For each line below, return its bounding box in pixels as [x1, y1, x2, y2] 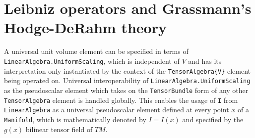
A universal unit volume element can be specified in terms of [4, 46, 189, 56]
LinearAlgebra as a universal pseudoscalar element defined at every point [4, 104, 229, 115]
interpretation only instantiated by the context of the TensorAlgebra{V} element [4, 65, 251, 76]
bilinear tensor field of [25, 124, 93, 134]
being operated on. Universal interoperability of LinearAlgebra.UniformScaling [4, 75, 251, 86]
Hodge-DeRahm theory [4, 17, 167, 38]
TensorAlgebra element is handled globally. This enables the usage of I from [4, 94, 238, 105]
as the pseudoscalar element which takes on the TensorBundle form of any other [4, 85, 249, 95]
